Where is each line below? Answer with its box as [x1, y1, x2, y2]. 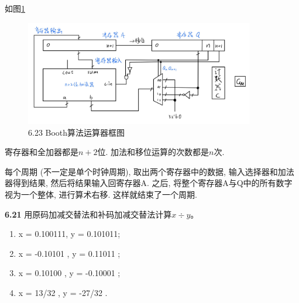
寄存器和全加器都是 [5, 146, 78, 158]
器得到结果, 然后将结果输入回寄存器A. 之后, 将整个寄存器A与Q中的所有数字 [5, 177, 293, 189]
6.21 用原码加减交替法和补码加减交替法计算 [5, 208, 172, 220]
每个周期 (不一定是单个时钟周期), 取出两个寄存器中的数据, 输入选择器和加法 [5, 165, 294, 177]
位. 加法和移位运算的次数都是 [97, 146, 209, 158]
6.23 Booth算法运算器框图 [28, 126, 125, 138]
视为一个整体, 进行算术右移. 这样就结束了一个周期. [5, 188, 197, 201]
